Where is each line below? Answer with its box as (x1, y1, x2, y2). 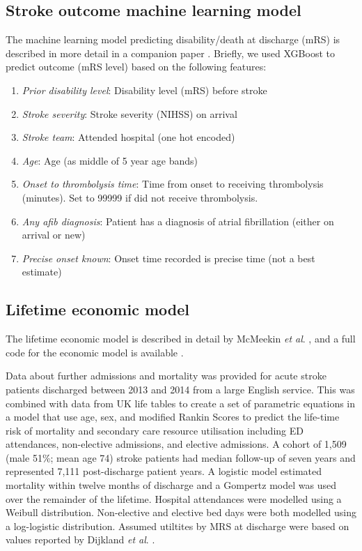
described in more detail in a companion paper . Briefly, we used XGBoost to (6, 45, 335, 60)
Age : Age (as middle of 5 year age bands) (22, 153, 198, 167)
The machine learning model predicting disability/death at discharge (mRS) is (6, 32, 340, 47)
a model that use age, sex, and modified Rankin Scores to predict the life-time (6, 409, 340, 424)
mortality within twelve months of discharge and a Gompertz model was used (6, 478, 336, 492)
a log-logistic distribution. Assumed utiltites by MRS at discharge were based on (6, 518, 349, 533)
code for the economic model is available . (6, 345, 184, 359)
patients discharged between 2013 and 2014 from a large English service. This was (6, 382, 355, 396)
